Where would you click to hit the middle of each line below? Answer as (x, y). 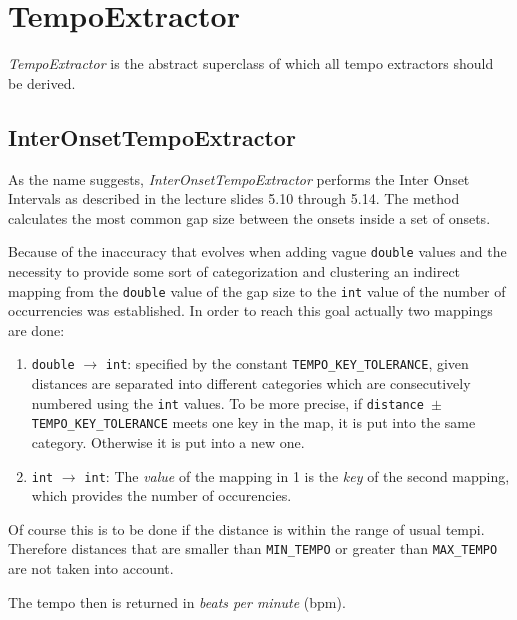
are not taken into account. (91, 568)
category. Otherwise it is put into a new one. (168, 441)
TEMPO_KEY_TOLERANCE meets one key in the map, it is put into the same (253, 422)
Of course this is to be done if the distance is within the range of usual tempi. (246, 528)
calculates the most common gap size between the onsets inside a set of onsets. (249, 217)
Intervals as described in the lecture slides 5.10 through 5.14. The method (234, 198)
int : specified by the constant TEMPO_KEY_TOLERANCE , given (287, 363)
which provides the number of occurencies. (161, 495)
